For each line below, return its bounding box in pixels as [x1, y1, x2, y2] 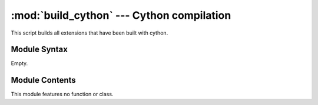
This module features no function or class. [11, 91, 114, 98]
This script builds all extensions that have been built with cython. [11, 29, 168, 36]
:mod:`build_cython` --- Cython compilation [11, 9, 231, 22]
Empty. [11, 60, 28, 67]
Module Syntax [11, 45, 68, 55]
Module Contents [11, 75, 76, 85]
